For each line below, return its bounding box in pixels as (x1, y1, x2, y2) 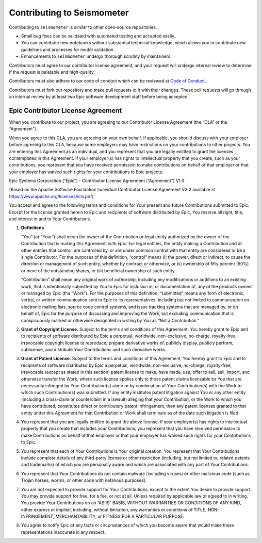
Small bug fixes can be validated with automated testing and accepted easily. (21, 33, 176, 39)
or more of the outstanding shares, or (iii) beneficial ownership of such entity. (21, 267, 176, 274)
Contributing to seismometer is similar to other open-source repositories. (9, 24, 157, 30)
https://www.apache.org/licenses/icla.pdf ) (9, 193, 94, 199)
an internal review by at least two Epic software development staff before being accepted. (9, 94, 189, 99)
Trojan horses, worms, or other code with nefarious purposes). (21, 477, 147, 483)
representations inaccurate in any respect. (21, 529, 106, 535)
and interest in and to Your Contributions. (9, 216, 92, 222)
